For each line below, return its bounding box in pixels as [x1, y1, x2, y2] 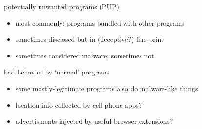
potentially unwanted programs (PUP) [4, 1, 119, 11]
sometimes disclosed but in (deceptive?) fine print [15, 34, 164, 44]
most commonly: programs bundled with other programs [15, 18, 184, 28]
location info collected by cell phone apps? [15, 99, 142, 110]
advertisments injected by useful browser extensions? [15, 116, 173, 126]
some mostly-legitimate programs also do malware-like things [15, 83, 198, 93]
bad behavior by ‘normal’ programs [4, 67, 110, 77]
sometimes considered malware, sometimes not [15, 50, 154, 60]
